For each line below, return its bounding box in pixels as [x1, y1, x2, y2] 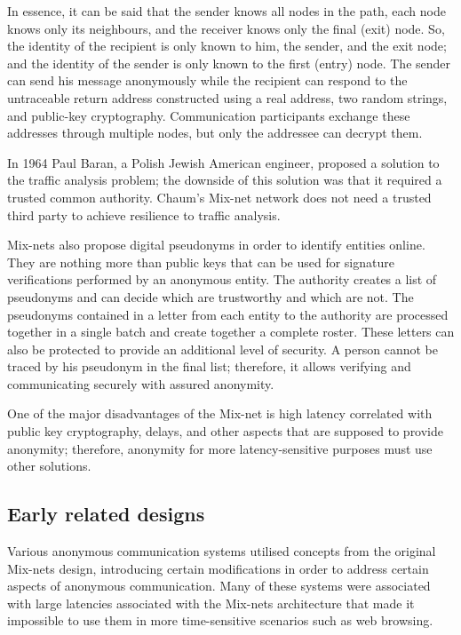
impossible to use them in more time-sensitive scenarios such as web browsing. [7, 611, 433, 630]
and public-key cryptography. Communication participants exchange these [7, 106, 410, 124]
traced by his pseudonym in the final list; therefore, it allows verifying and [7, 357, 411, 376]
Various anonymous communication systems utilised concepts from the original [7, 542, 436, 560]
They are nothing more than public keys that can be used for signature [7, 252, 394, 271]
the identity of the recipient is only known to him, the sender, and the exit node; [7, 36, 447, 55]
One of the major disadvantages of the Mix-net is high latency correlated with [7, 404, 433, 423]
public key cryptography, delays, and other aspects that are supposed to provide [7, 422, 444, 441]
